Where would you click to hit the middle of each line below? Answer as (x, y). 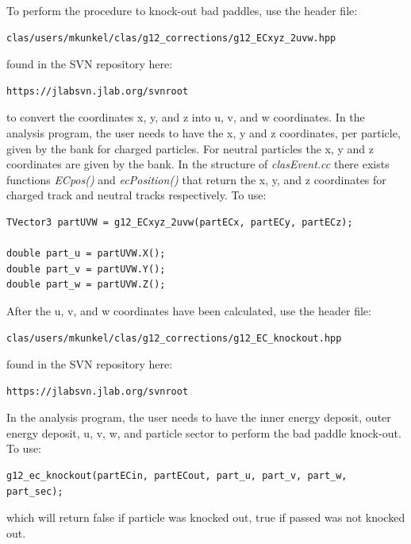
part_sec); (35, 491)
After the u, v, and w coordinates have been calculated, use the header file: (189, 310)
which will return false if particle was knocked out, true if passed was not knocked (206, 517)
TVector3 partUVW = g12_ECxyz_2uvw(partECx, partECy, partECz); (180, 222)
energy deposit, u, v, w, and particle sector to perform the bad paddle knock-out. (204, 432)
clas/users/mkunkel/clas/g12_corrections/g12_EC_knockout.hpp (174, 338)
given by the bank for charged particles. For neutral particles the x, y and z (190, 148)
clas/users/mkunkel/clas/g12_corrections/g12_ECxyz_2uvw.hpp (171, 38)
